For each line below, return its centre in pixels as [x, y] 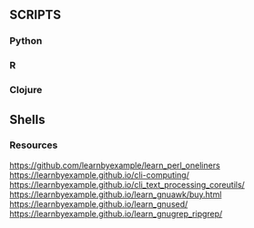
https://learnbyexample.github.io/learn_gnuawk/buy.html [116, 194]
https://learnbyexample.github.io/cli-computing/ [99, 175]
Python [26, 41]
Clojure [26, 90]
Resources [34, 145]
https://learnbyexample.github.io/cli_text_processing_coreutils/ [127, 184]
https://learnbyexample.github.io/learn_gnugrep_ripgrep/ [116, 213]
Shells [27, 119]
